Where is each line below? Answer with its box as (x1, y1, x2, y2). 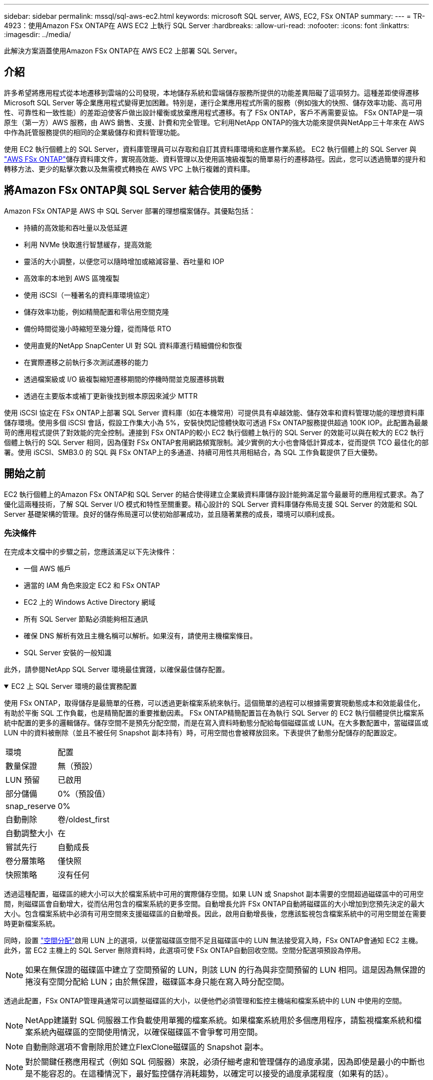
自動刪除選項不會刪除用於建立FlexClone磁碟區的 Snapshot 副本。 (25, 1042, 268, 1052)
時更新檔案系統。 (4, 919, 59, 928)
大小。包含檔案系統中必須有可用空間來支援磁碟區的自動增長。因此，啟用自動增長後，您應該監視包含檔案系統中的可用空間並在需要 (4, 909, 426, 918)
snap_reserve (5, 801, 56, 811)
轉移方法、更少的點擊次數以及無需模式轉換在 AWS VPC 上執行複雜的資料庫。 (4, 164, 255, 173)
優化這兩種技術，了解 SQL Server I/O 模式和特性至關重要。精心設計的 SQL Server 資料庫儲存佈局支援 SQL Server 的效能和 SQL (4, 499, 418, 508)
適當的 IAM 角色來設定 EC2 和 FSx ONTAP (24, 581, 160, 590)
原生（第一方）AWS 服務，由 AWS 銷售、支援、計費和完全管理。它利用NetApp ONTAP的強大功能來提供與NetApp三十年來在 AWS (4, 118, 425, 127)
